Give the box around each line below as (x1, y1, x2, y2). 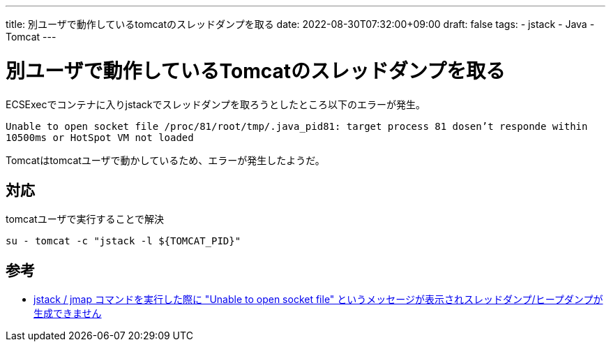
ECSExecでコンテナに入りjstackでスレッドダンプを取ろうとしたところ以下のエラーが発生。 (6, 98, 426, 110)
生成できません (33, 307, 102, 320)
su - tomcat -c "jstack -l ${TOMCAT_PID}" (6, 235, 241, 247)
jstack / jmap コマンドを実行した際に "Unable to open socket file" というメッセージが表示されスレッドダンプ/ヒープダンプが (33, 293, 603, 306)
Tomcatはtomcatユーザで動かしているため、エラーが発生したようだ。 (6, 154, 325, 166)
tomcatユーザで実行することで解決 (6, 213, 164, 226)
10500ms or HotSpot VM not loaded (6, 131, 194, 143)
